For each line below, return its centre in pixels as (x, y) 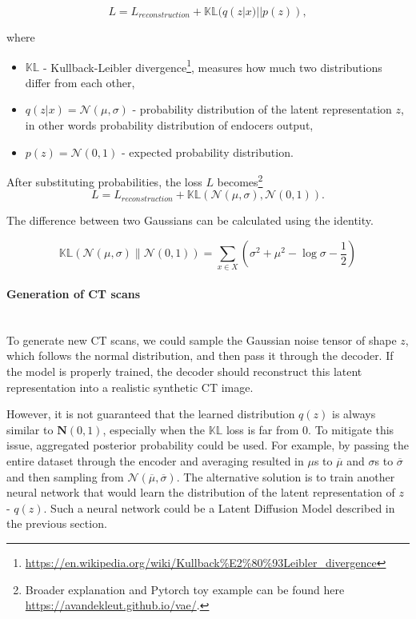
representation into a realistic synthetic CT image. (130, 387)
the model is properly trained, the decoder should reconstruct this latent (184, 371)
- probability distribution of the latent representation (262, 109)
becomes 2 (240, 180)
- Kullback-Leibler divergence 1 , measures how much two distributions (212, 66)
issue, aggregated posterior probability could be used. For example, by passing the (208, 445)
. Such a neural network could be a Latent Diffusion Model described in (219, 507)
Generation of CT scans (74, 293)
